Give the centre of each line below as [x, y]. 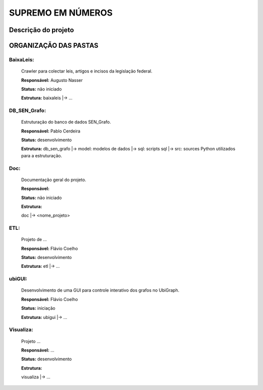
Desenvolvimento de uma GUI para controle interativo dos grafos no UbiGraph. [100, 290]
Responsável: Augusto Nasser [52, 80]
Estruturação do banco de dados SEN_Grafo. [66, 122]
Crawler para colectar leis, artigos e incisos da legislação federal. [87, 71]
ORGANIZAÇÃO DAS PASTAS [54, 46]
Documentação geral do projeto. [54, 180]
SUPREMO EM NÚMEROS [61, 13]
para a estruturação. [42, 155]
